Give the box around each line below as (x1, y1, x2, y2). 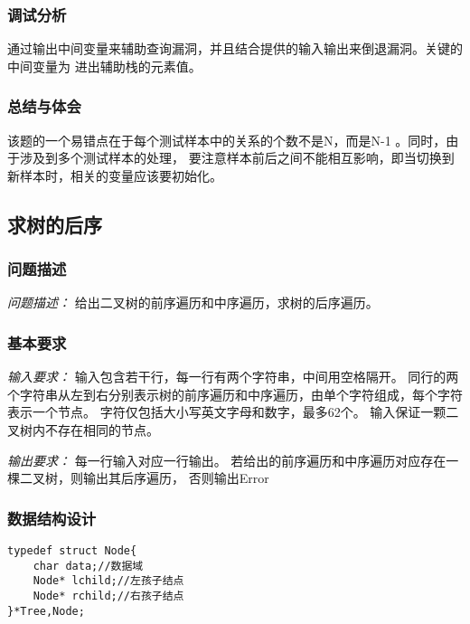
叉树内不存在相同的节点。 (7, 421, 159, 439)
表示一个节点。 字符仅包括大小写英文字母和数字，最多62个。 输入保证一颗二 (7, 402, 459, 421)
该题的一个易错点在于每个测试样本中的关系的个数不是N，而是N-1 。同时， (7, 130, 446, 149)
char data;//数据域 (33, 559, 144, 572)
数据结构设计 (7, 506, 97, 529)
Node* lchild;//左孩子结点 (33, 574, 184, 588)
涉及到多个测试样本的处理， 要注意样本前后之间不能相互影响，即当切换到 (19, 148, 455, 167)
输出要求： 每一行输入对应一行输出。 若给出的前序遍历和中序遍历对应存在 (7, 450, 446, 469)
